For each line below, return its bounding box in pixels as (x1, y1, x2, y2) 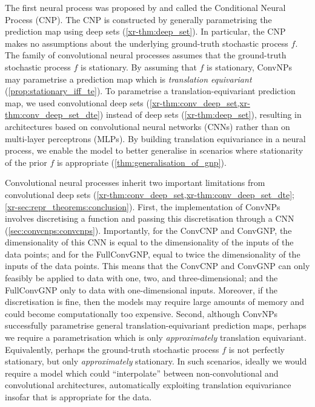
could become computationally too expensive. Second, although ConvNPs (5, 307, 277, 320)
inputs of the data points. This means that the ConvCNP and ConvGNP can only (5, 259, 310, 272)
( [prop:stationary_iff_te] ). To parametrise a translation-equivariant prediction (5, 84, 296, 97)
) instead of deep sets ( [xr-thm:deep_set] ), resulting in (99, 108, 302, 121)
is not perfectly (228, 343, 285, 355)
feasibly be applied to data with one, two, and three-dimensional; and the (5, 272, 278, 284)
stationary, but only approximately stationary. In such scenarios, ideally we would (5, 355, 307, 368)
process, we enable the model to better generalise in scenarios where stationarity (5, 144, 303, 157)
